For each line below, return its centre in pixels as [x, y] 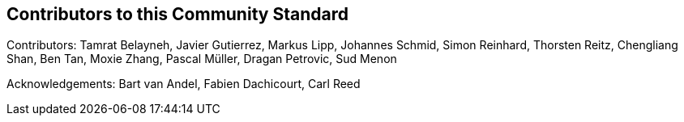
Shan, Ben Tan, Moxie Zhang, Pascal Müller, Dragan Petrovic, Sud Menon [202, 59]
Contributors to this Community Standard [177, 14]
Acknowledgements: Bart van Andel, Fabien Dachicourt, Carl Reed [184, 84]
